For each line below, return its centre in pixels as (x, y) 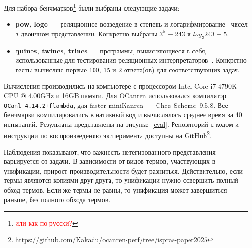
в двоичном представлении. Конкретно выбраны (86, 33)
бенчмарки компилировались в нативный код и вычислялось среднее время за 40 (123, 115)
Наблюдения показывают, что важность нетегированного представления (110, 151)
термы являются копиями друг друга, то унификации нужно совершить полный (121, 180)
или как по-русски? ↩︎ (47, 223)
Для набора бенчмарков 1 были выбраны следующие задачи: (92, 7)
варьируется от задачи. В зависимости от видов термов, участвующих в (110, 161)
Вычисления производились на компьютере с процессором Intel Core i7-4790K (120, 86)
